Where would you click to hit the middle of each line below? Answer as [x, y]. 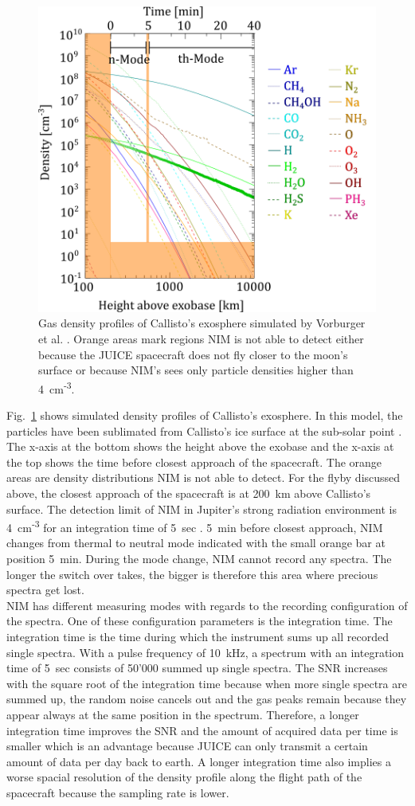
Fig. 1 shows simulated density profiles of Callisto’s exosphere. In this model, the [205, 415]
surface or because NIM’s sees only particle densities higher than [196, 370]
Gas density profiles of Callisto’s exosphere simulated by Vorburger [202, 323]
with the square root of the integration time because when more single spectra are [207, 683]
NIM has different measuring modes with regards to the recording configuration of [207, 605]
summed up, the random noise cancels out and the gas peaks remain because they [207, 699]
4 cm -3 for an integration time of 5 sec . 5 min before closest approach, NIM [195, 526]
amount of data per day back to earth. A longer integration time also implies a [199, 761]
